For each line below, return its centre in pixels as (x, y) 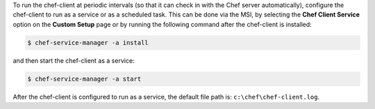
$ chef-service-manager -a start (84, 79)
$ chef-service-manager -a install (88, 42)
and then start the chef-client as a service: (74, 60)
